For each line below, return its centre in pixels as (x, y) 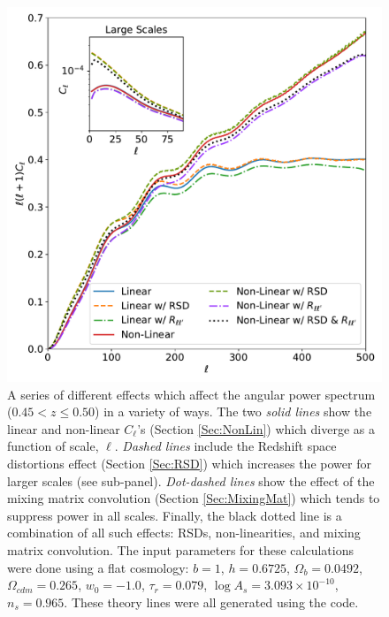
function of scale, (53, 446)
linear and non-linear (64, 428)
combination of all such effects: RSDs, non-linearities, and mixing (184, 533)
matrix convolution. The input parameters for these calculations (181, 549)
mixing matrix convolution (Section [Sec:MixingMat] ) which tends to (194, 498)
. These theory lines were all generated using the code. (211, 602)
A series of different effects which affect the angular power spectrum (191, 394)
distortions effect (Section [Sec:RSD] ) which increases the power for (189, 463)
